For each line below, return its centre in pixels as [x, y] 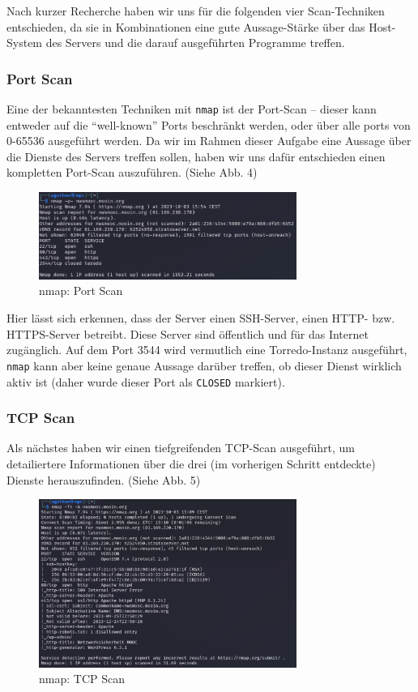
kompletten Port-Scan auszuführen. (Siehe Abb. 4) [132, 172]
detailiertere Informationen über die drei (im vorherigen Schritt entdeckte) [191, 463]
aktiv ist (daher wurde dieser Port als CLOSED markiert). [146, 381]
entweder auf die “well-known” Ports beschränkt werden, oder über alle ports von [209, 124]
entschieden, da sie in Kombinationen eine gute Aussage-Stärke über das [186, 26]
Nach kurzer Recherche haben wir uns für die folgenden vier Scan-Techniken [196, 11]
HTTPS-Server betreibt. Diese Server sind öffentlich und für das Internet [188, 333]
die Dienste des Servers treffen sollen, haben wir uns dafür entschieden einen [196, 156]
